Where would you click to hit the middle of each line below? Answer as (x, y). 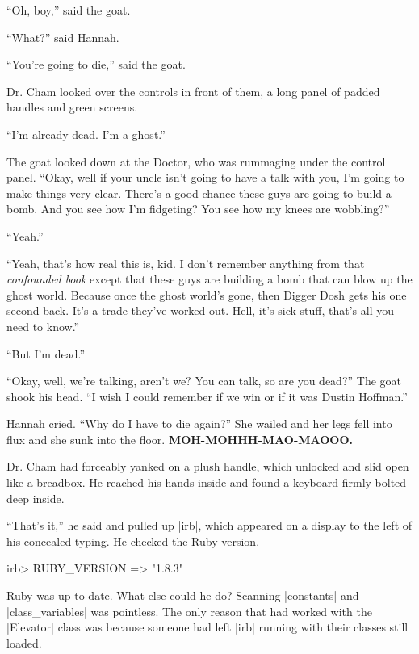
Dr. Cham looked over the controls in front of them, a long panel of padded (193, 91)
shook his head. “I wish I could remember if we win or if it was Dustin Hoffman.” (207, 396)
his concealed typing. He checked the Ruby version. (133, 541)
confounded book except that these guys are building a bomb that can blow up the (209, 279)
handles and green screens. (72, 107)
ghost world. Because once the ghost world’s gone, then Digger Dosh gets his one (207, 294)
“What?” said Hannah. (63, 37)
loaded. (24, 642)
